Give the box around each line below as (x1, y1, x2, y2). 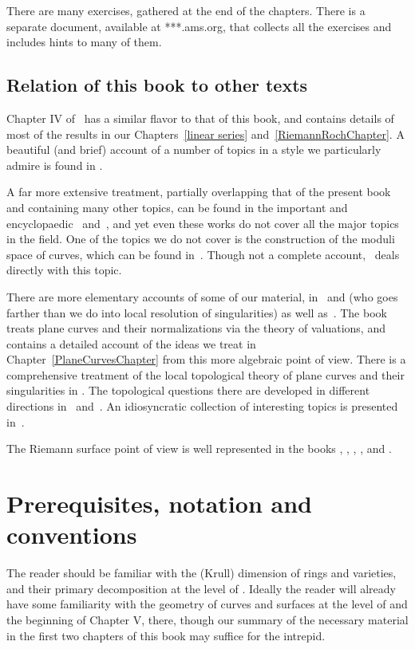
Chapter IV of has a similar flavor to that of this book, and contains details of (6, 109, 394, 126)
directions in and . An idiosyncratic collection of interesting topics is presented (6, 398, 398, 415)
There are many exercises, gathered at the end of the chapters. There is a (6, 2, 366, 18)
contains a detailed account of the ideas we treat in (6, 335, 256, 352)
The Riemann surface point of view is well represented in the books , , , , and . (6, 440, 392, 457)
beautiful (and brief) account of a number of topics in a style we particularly (6, 141, 381, 158)
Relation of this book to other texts (6, 73, 308, 97)
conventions (6, 518, 137, 551)
